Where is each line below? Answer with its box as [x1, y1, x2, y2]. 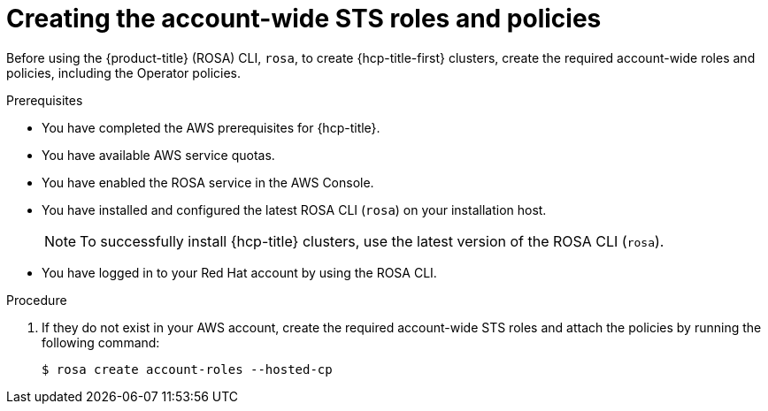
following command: [42, 334, 160, 350]
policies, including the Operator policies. [6, 65, 242, 80]
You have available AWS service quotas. [42, 147, 275, 163]
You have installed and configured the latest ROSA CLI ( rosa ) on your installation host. [42, 202, 547, 217]
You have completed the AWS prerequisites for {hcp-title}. [42, 119, 380, 135]
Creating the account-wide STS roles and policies [6, 4, 602, 34]
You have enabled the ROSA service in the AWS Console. [42, 174, 374, 190]
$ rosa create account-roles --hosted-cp [42, 362, 333, 377]
